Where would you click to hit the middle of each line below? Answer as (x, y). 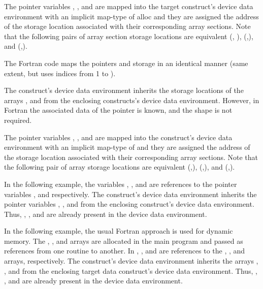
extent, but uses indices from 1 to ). (60, 73)
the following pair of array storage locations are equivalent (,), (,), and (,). (120, 167)
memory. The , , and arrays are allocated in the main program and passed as (124, 240)
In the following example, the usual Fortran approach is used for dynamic (119, 231)
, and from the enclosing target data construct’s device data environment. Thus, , (131, 270)
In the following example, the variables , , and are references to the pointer (121, 184)
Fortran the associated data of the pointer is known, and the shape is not (118, 110)
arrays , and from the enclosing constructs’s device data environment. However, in (132, 100)
